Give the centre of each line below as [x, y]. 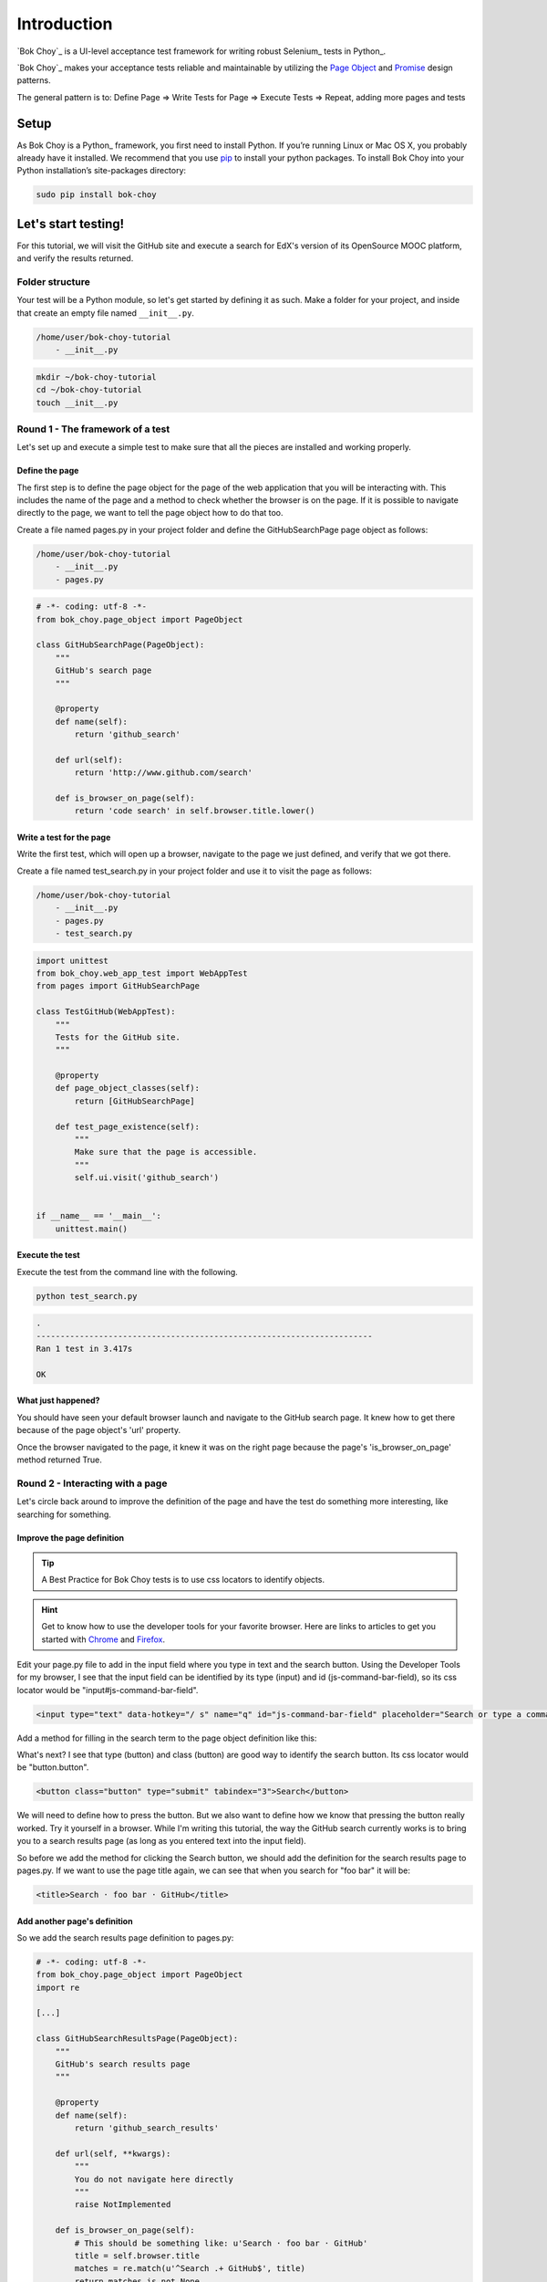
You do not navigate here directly [154, 2179]
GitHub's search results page [123, 2064]
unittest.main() [91, 1229]
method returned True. [59, 1460]
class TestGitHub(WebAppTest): [106, 1012]
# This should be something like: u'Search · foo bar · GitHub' [221, 2243]
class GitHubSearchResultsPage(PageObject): [137, 2039]
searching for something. [64, 1514]
